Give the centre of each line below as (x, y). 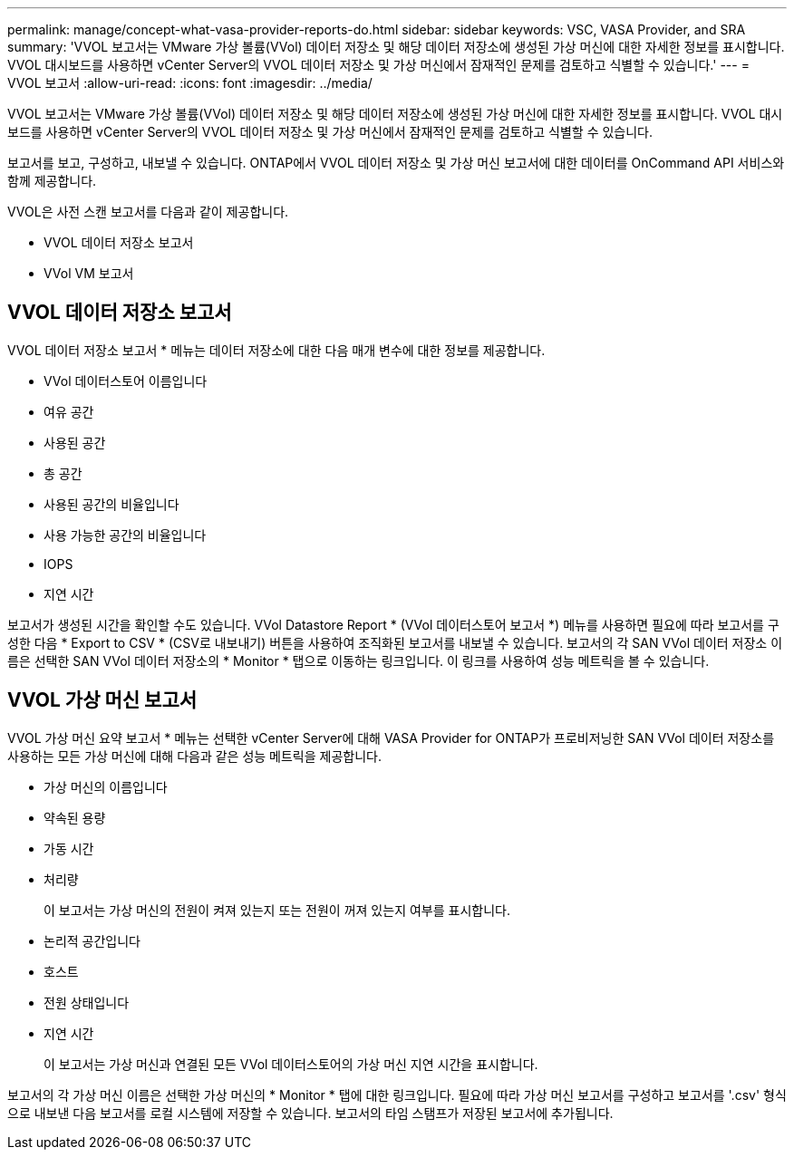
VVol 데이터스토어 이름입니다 (126, 381)
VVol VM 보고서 (89, 273)
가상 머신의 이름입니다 (106, 786)
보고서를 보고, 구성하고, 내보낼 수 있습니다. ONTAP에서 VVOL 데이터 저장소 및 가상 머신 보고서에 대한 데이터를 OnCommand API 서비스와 (396, 163)
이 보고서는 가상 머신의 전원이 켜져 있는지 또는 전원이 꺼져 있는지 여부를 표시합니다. (277, 910)
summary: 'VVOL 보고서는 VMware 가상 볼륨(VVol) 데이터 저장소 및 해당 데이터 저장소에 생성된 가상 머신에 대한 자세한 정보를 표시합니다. (396, 47)
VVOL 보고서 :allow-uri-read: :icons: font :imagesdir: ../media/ (190, 83)
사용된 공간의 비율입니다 (111, 504)
